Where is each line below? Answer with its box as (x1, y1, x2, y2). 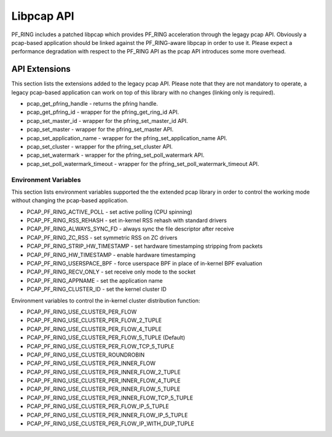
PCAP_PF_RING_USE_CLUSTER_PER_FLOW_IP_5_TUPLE (26, 403, 169, 410)
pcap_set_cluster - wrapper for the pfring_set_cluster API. (26, 143, 173, 150)
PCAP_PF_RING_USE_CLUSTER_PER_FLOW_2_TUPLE (26, 317, 162, 324)
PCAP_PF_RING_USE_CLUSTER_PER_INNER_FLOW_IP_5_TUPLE (26, 411, 188, 419)
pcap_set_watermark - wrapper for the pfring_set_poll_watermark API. (26, 151, 205, 159)
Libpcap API (11, 9, 74, 23)
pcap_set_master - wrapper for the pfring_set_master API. (26, 126, 174, 133)
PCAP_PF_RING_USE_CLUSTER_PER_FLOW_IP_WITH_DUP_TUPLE (26, 420, 195, 427)
